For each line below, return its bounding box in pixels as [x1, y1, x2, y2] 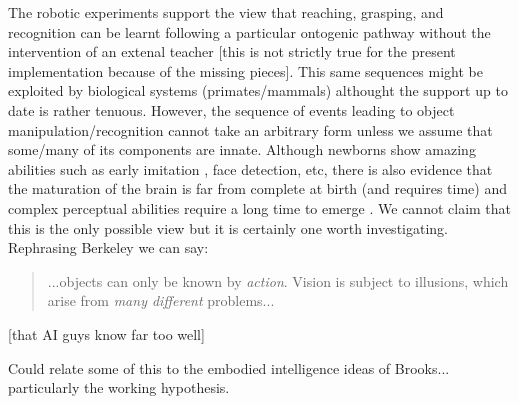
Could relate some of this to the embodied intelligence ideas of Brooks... [8, 357, 450, 378]
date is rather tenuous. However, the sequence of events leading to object [8, 99, 455, 120]
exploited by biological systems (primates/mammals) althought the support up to [8, 80, 508, 101]
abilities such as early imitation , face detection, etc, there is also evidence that [8, 158, 493, 179]
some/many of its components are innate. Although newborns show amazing [8, 139, 476, 160]
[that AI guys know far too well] [8, 323, 205, 344]
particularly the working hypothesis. [8, 377, 230, 398]
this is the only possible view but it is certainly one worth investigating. [8, 217, 448, 238]
